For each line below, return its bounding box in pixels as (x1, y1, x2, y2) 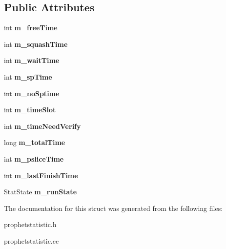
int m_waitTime (4, 55, 60, 65)
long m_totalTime (4, 137, 65, 147)
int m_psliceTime (4, 153, 64, 164)
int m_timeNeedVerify (4, 121, 81, 131)
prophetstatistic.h (4, 219, 57, 229)
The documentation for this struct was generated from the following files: (4, 203, 223, 213)
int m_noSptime (4, 88, 60, 98)
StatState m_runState (4, 187, 77, 197)
